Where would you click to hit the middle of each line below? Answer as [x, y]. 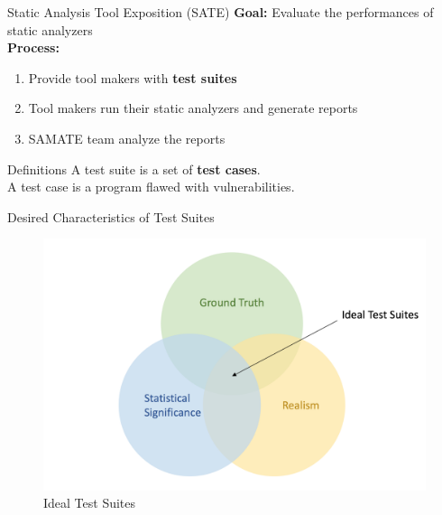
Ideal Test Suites [90, 503]
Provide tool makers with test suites [133, 77]
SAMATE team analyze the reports [127, 138]
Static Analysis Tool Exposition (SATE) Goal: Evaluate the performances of [221, 12]
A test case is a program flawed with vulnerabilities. [151, 187]
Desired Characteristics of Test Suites [111, 216]
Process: [33, 47]
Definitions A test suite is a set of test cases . [134, 169]
